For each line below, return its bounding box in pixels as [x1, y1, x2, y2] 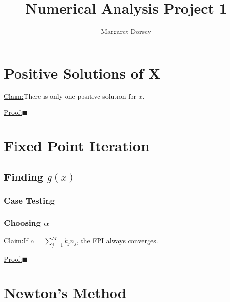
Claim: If [4, 236, 28, 246]
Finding [4, 169, 43, 184]
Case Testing [4, 194, 55, 206]
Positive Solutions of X [4, 63, 161, 82]
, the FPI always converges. [76, 236, 158, 246]
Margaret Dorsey [101, 26, 151, 36]
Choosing [4, 216, 41, 228]
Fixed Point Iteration [4, 136, 149, 156]
